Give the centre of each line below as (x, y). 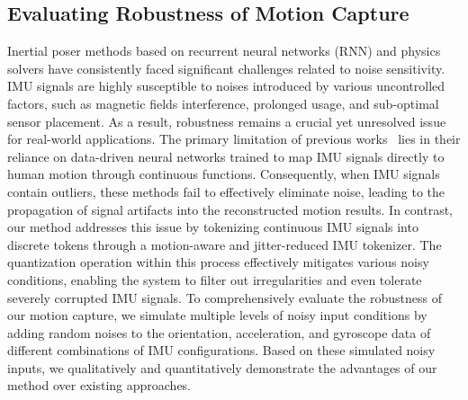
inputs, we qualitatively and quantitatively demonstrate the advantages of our (222, 367)
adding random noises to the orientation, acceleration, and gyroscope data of (219, 332)
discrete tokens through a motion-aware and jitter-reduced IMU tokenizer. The (225, 244)
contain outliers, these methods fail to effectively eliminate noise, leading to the (226, 191)
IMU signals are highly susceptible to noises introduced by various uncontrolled (226, 86)
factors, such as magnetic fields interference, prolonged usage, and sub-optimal (223, 103)
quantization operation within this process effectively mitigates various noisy (218, 262)
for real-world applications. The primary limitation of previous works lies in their (234, 139)
